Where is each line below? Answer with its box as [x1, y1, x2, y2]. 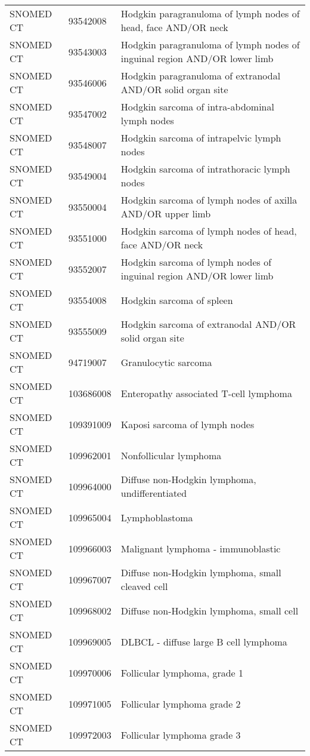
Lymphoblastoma [120, 510, 193, 524]
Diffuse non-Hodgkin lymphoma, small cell [120, 603, 299, 617]
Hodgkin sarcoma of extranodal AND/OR [120, 317, 296, 331]
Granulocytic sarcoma [120, 355, 212, 369]
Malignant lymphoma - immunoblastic [120, 541, 281, 555]
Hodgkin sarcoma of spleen [120, 293, 233, 307]
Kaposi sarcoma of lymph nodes [120, 417, 255, 431]
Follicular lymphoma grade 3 [120, 727, 241, 742]
